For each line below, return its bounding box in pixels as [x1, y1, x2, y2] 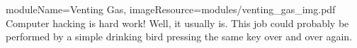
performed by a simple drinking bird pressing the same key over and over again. [6, 29, 353, 44]
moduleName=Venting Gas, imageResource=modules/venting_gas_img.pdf [6, 2, 336, 16]
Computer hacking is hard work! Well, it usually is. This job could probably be [6, 15, 349, 30]
